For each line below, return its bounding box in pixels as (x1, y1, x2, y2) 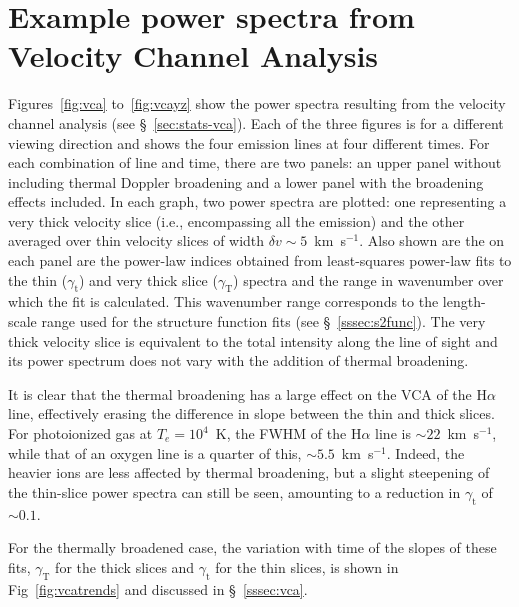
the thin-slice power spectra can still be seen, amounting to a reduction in (8, 481, 461, 502)
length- (442, 291, 486, 312)
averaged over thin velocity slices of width (8, 230, 265, 251)
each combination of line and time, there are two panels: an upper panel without (8, 152, 502, 173)
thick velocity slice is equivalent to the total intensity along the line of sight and (8, 330, 498, 351)
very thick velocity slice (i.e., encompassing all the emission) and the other (8, 210, 465, 231)
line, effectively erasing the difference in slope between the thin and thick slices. (8, 403, 495, 424)
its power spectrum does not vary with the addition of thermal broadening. (8, 350, 469, 371)
